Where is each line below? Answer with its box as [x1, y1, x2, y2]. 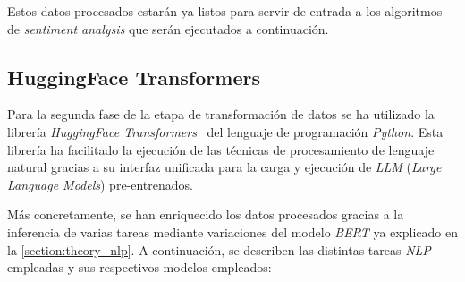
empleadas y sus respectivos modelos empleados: [7, 258, 272, 277]
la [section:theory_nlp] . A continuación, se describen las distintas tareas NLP [7, 240, 431, 259]
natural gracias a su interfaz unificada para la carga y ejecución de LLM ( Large [7, 158, 442, 176]
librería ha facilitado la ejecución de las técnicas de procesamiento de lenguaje [7, 140, 435, 158]
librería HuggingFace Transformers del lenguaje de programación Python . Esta [7, 122, 444, 141]
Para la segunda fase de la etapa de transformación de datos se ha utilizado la [7, 105, 435, 124]
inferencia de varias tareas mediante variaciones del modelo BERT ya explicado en [7, 222, 458, 241]
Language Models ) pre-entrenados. [7, 175, 193, 193]
